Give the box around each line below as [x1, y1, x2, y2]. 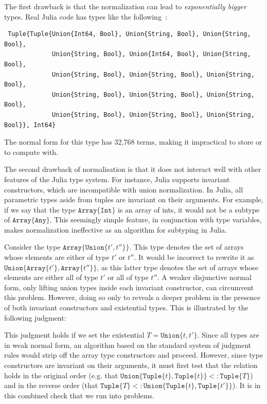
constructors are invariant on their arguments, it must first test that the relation [4, 360, 258, 370]
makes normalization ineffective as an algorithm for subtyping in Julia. [4, 224, 227, 235]
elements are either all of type [4, 272, 98, 283]
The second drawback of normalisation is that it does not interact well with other [4, 164, 261, 174]
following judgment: [4, 312, 66, 323]
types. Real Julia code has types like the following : [4, 11, 167, 22]
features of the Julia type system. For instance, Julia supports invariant [4, 173, 230, 184]
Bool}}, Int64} [4, 121, 56, 129]
